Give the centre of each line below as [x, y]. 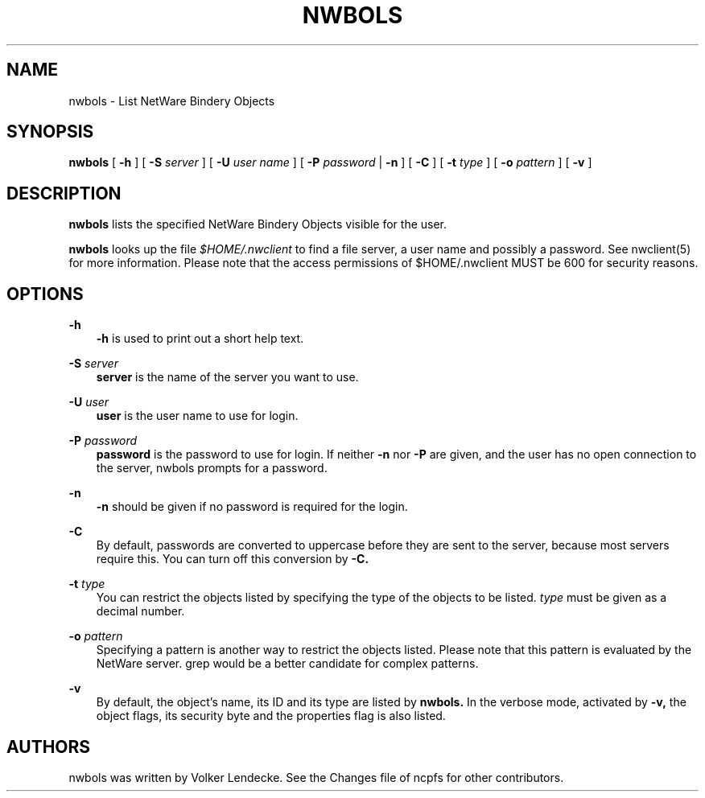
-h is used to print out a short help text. [200, 339]
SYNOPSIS [50, 132]
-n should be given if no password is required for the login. [252, 507]
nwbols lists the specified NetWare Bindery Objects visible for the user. [258, 224]
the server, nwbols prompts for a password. [212, 468]
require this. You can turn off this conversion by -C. [233, 559]
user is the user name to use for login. [197, 416]
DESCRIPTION [64, 193]
